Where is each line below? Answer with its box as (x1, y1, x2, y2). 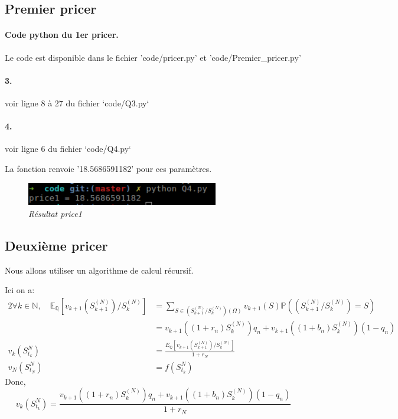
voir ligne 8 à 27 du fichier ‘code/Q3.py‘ (5, 96, 149, 109)
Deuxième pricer (5, 236, 108, 254)
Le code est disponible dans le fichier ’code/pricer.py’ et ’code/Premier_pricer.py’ (5, 51, 301, 63)
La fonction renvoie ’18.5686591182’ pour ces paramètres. (5, 162, 212, 174)
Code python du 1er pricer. (5, 28, 119, 41)
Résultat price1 (28, 207, 82, 219)
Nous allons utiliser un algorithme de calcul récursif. (5, 264, 194, 276)
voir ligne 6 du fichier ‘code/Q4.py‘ (5, 142, 131, 155)
